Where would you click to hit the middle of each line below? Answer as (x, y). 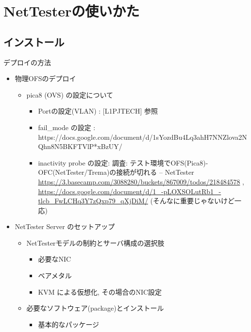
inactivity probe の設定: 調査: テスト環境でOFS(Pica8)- (123, 162)
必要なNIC (55, 259)
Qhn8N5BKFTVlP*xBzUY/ (80, 146)
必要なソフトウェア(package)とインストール (95, 308)
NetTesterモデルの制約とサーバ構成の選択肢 (95, 242)
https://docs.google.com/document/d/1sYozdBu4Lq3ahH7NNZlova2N (142, 137)
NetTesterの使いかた (72, 11)
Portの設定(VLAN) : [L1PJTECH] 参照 (98, 111)
